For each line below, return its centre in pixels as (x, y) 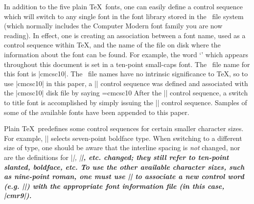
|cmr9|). (18, 195)
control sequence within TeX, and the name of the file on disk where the (112, 45)
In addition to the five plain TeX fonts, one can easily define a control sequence (123, 6)
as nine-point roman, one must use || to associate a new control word (124, 176)
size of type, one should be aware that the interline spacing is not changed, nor (122, 147)
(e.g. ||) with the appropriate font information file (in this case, (114, 186)
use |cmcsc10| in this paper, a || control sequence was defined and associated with (126, 83)
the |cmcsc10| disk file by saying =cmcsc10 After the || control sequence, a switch (126, 93)
